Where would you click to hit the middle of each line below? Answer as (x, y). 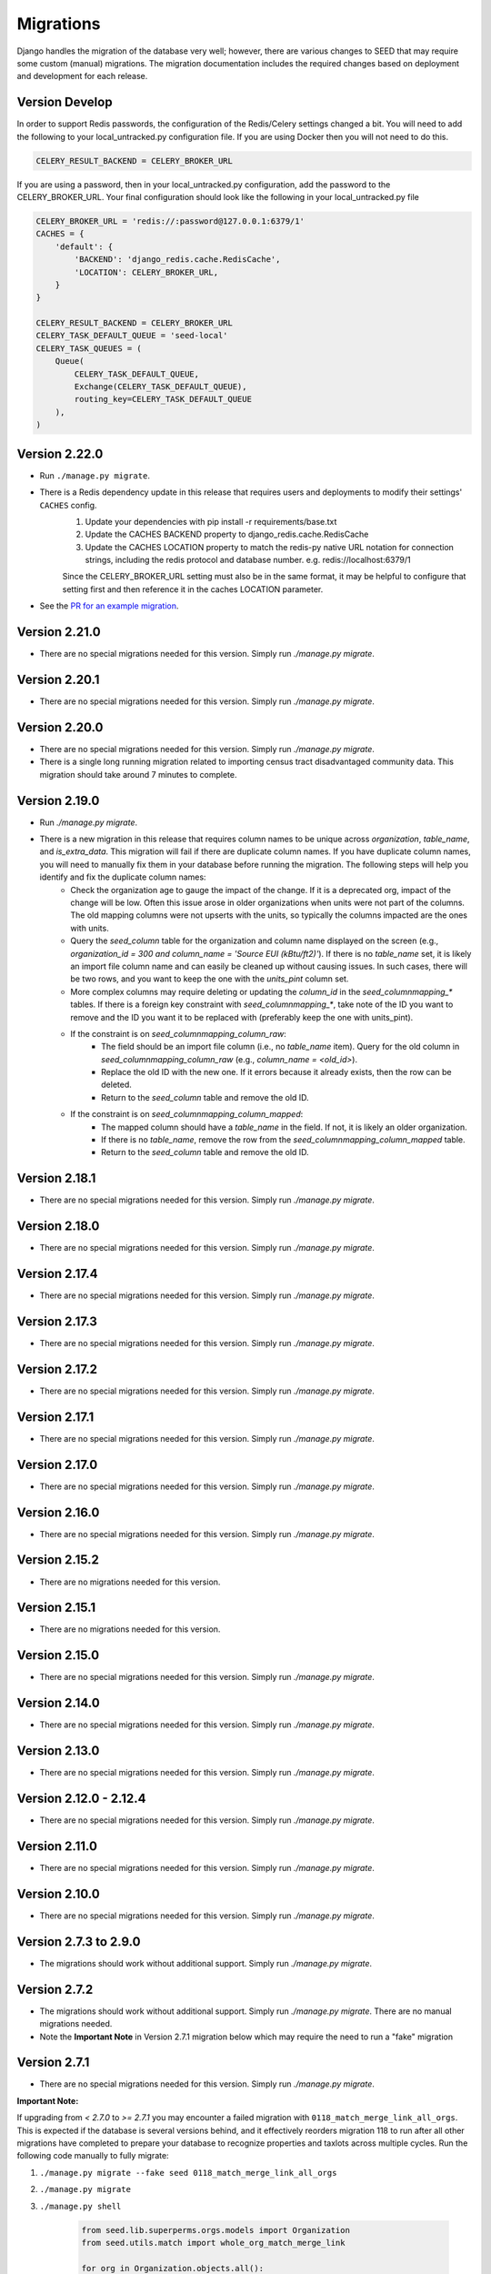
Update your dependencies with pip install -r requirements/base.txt (211, 521)
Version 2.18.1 (56, 1178)
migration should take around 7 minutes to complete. (138, 774)
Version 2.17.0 (57, 1464)
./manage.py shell (80, 2206)
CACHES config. (68, 505)
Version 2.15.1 (56, 1608)
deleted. (116, 1085)
